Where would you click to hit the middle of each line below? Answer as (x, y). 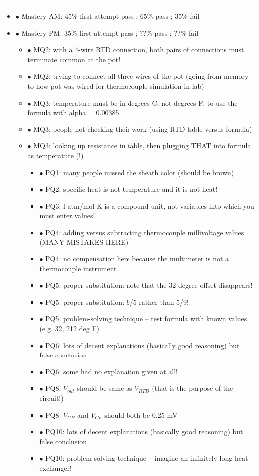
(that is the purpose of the (193, 388)
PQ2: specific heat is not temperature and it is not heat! (131, 189)
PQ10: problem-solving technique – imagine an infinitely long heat (147, 458)
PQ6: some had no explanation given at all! (112, 371)
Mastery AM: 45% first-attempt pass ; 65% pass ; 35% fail (111, 16)
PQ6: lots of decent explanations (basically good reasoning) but (142, 345)
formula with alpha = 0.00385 (73, 112)
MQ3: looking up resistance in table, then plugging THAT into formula (142, 146)
